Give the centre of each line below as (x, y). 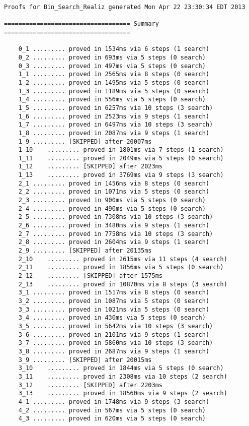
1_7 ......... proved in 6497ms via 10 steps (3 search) (116, 125)
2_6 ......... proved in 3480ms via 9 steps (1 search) (114, 226)
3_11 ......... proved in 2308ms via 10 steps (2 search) (123, 376)
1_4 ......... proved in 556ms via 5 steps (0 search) (112, 100)
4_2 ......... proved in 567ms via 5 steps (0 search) (112, 410)
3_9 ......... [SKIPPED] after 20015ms (85, 360)
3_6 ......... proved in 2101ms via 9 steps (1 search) (114, 334)
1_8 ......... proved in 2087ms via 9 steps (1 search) (114, 133)
